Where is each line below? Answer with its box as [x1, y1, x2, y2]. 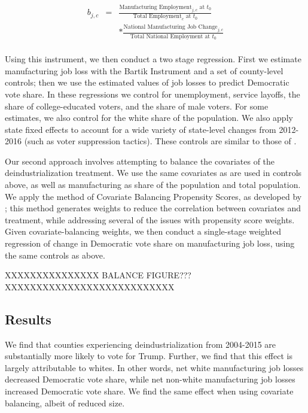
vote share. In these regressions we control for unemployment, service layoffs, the [5, 87, 300, 100]
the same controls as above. [5, 248, 105, 261]
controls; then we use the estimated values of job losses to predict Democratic [5, 76, 289, 89]
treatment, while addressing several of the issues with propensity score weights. [5, 213, 295, 226]
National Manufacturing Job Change [123, 24, 218, 31]
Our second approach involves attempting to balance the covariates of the [5, 154, 275, 167]
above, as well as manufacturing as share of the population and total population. [5, 178, 301, 191]
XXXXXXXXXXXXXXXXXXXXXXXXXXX [5, 280, 175, 293]
